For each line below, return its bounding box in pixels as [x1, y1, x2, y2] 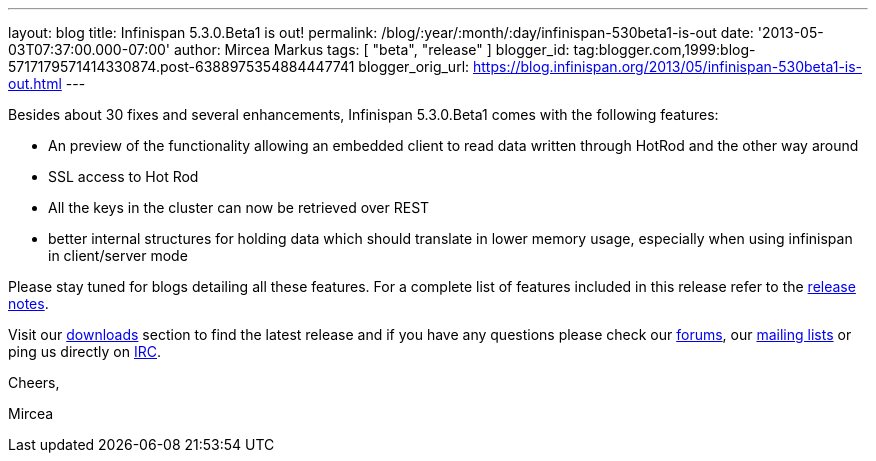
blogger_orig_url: [358, 58, 470, 75]
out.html [8, 75, 62, 92]
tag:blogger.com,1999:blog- [573, 41, 756, 58]
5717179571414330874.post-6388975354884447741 [8, 58, 355, 75]
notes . [8, 295, 49, 312]
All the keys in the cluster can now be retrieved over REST [48, 199, 430, 216]
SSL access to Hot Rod [48, 168, 199, 185]
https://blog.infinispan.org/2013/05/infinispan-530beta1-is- [473, 58, 863, 75]
